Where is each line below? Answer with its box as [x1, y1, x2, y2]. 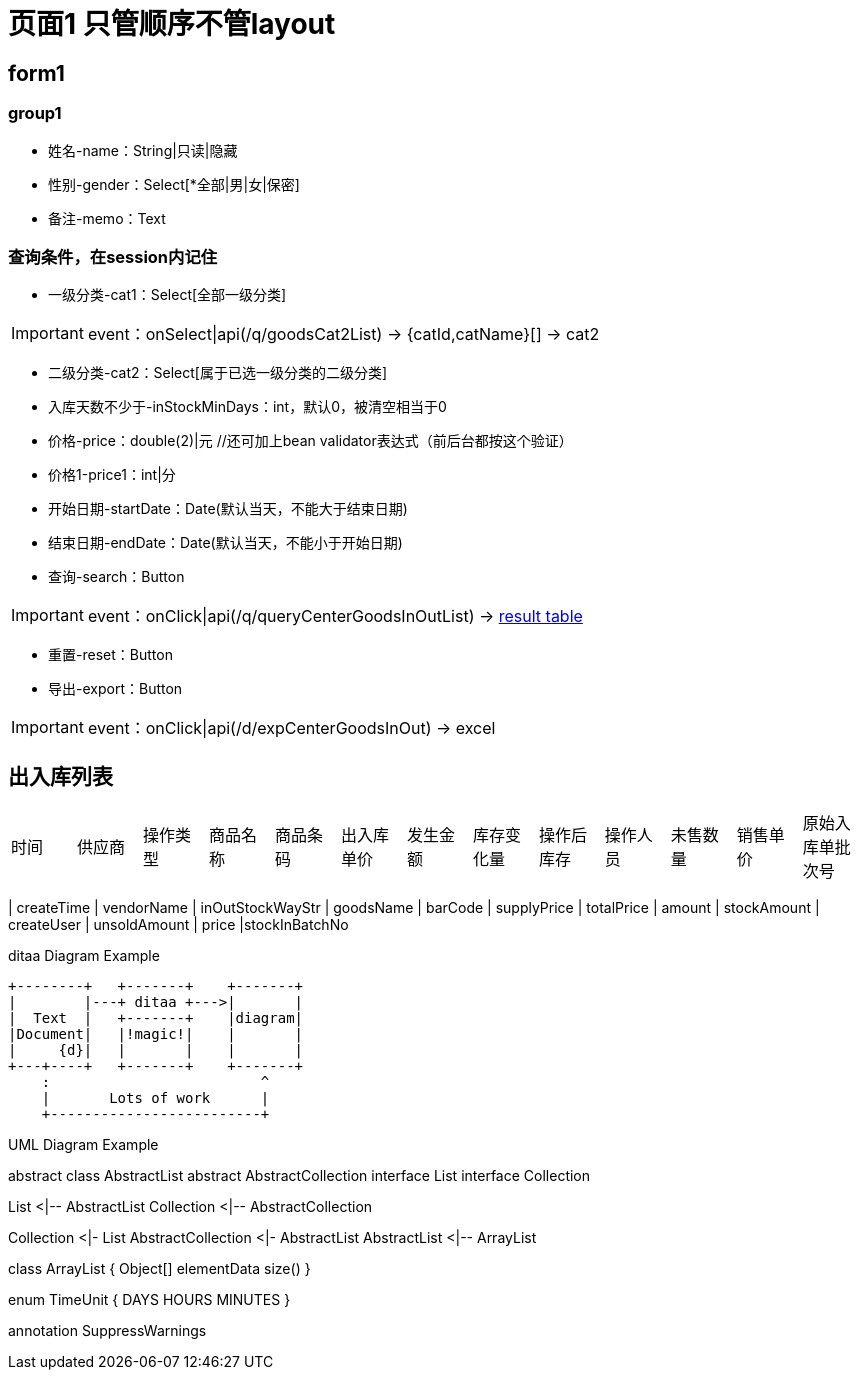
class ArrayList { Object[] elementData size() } [8, 1260, 311, 1278]
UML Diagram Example [8, 1136, 159, 1154]
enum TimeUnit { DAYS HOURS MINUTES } [8, 1291, 291, 1309]
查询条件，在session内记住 [8, 246, 218, 267]
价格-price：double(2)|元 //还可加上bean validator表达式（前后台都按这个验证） [48, 432, 573, 450]
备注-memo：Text [48, 209, 166, 227]
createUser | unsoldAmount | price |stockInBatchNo [8, 916, 349, 934]
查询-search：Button [48, 568, 185, 586]
